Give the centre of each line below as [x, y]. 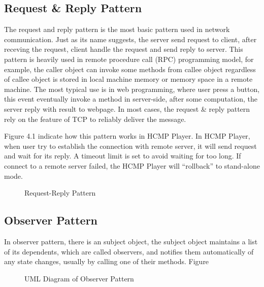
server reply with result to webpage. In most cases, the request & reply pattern [127, 108]
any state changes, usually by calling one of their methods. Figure [107, 261]
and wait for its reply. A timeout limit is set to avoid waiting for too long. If [123, 156]
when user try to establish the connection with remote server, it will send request [130, 146]
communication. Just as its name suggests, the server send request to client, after [130, 39]
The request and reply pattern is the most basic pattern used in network [117, 29]
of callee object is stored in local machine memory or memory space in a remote [128, 79]
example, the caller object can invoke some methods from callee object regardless [130, 69]
